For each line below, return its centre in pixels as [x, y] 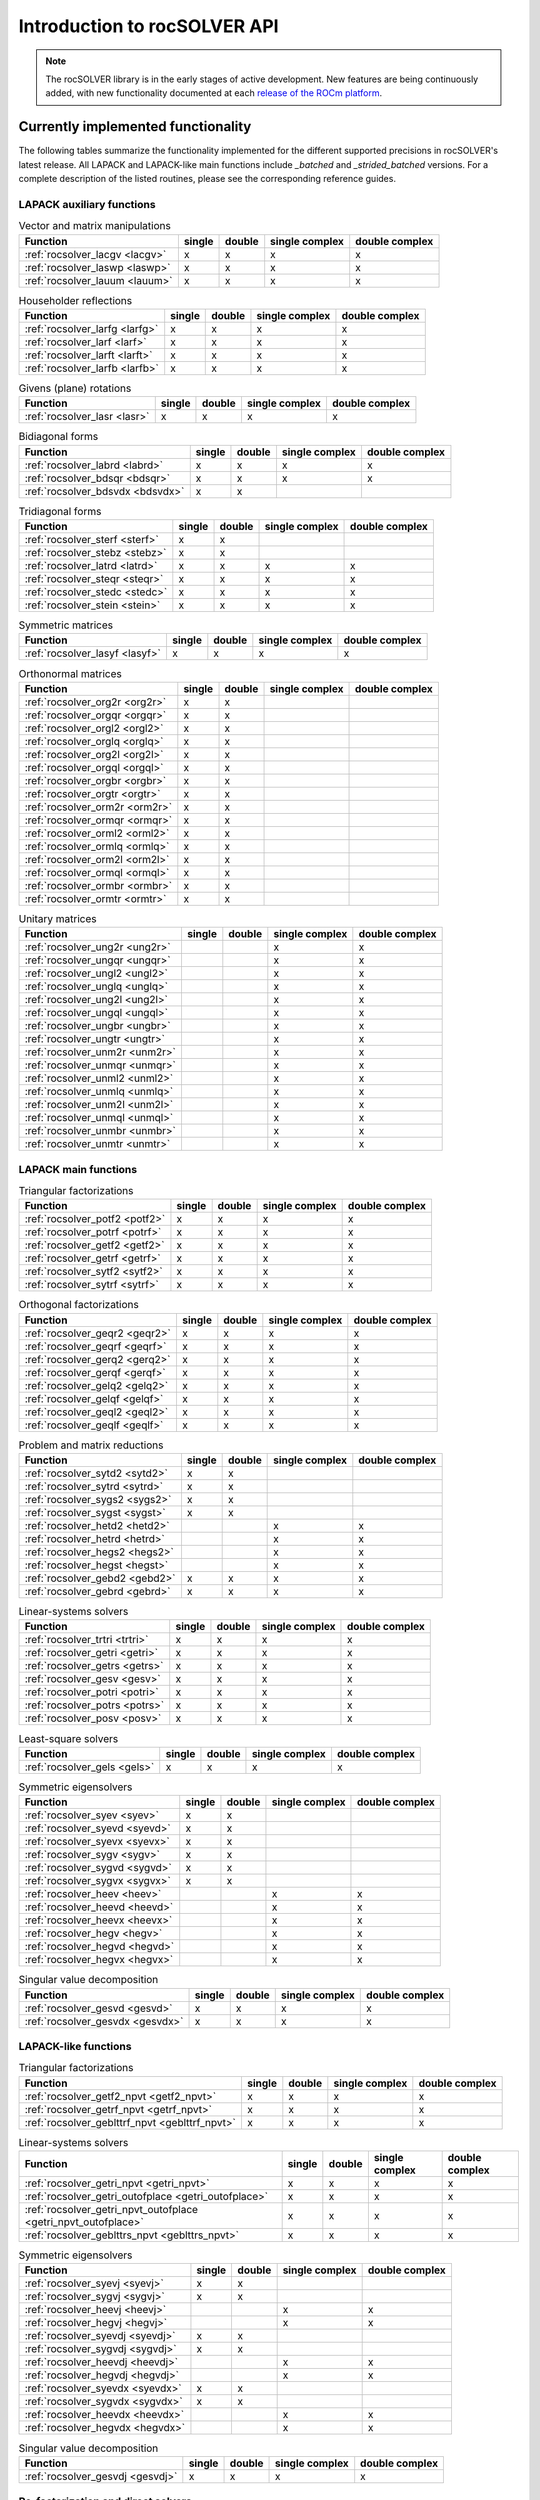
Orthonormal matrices [70, 673]
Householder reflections [75, 300]
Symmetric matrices [66, 625]
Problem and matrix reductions [91, 1445]
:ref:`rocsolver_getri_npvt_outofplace [111, 2210]
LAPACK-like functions [75, 2046]
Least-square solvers [68, 1738]
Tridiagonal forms [60, 511]
